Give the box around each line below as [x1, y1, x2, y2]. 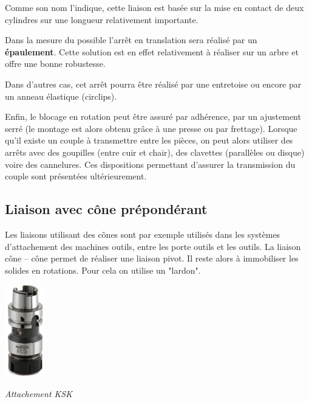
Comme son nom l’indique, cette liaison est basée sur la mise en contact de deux [5, 1, 304, 13]
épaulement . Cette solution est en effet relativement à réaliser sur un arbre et [5, 45, 299, 58]
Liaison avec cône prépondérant [5, 199, 208, 218]
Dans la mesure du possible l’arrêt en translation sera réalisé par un [5, 33, 257, 46]
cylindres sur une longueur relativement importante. [5, 13, 199, 26]
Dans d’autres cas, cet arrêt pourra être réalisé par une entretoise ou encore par [5, 77, 302, 90]
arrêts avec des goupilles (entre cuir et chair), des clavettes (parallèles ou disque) [5, 145, 305, 158]
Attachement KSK [5, 387, 72, 400]
